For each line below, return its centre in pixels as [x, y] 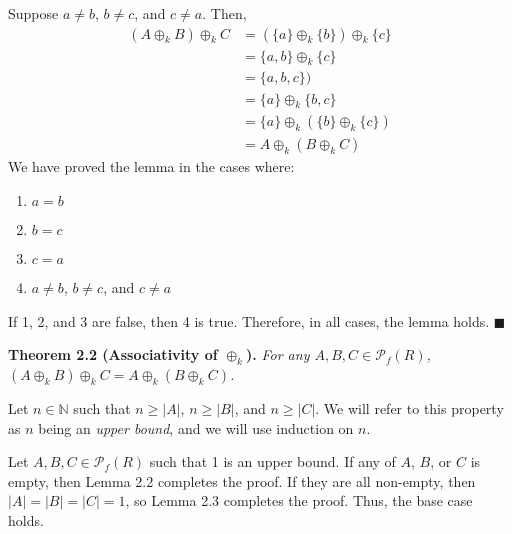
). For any [278, 354]
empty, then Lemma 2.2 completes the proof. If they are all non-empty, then [242, 480]
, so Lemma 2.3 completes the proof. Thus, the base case [299, 500]
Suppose [33, 13]
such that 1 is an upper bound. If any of [272, 461]
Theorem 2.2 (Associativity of [113, 354]
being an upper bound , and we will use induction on [196, 427]
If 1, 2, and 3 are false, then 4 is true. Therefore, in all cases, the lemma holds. [249, 320]
